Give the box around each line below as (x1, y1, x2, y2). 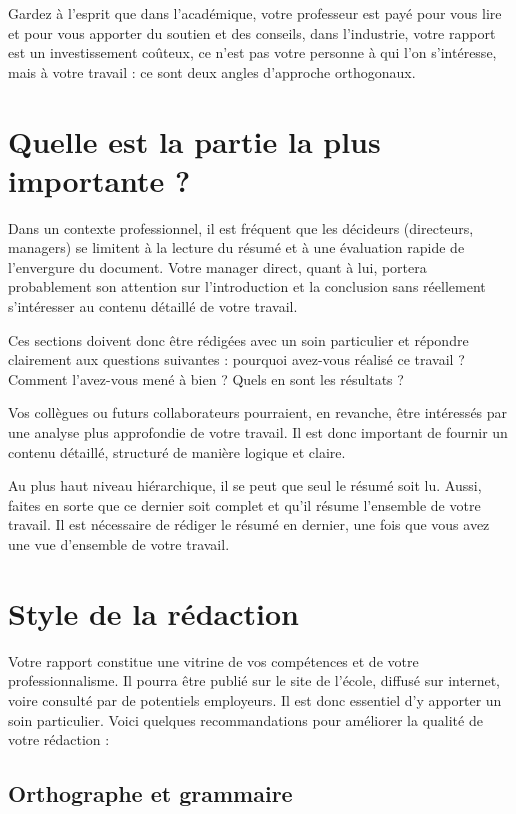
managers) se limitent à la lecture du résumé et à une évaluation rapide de (8, 237, 465, 258)
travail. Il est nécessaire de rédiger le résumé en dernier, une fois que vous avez (8, 514, 490, 535)
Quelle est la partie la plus (8, 120, 381, 161)
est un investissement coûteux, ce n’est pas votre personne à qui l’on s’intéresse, (8, 42, 497, 63)
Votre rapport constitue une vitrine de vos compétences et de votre (8, 650, 419, 671)
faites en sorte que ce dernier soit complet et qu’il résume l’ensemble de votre (8, 494, 481, 515)
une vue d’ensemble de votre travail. (8, 534, 230, 554)
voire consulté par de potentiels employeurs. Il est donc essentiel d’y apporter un (8, 689, 502, 710)
